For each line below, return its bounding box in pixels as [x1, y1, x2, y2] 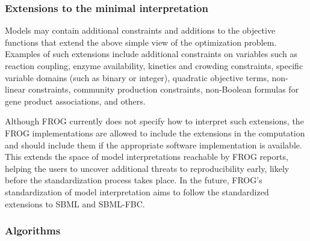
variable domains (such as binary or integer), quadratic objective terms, [5, 71, 269, 84]
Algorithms [5, 223, 61, 238]
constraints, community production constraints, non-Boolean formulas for [28, 83, 299, 96]
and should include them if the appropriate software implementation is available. [5, 138, 302, 151]
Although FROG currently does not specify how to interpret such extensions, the [5, 115, 304, 127]
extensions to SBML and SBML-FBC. [5, 197, 145, 210]
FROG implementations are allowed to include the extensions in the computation [5, 126, 305, 139]
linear [5, 83, 26, 96]
